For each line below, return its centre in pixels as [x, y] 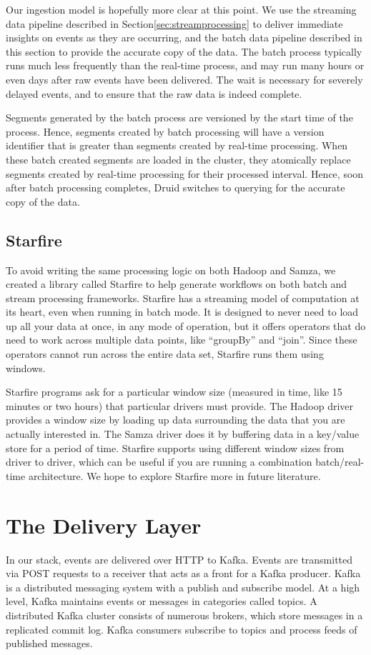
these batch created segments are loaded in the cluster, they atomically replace [178, 159]
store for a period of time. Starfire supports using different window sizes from [175, 447]
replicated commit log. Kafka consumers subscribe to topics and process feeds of [182, 629]
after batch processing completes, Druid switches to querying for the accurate [175, 187]
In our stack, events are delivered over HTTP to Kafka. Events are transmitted [179, 559]
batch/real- [340, 462]
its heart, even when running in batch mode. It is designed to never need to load [182, 312]
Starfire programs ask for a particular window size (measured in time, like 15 [174, 392]
